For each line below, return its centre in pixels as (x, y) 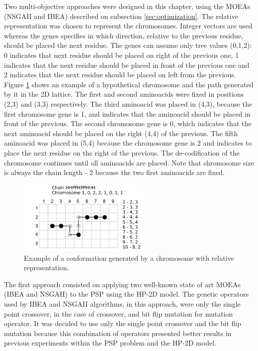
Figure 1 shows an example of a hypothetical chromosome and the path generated (129, 84)
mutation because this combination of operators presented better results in (118, 333)
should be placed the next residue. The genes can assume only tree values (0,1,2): (128, 45)
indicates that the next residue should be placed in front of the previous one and (127, 65)
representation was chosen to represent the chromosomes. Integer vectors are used (128, 26)
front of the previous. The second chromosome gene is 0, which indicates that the (128, 123)
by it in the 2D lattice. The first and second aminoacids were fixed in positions (124, 94)
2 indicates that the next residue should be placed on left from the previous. (120, 75)
